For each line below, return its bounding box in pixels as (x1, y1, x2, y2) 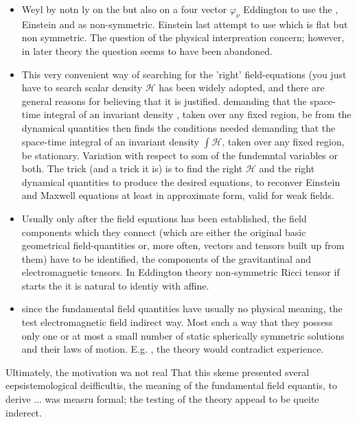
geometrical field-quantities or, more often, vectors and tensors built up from (21, 238, 345, 253)
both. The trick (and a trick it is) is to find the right (21, 161, 243, 176)
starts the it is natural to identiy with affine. (21, 278, 209, 292)
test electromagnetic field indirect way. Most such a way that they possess (21, 315, 333, 329)
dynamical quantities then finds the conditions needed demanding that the (21, 120, 336, 134)
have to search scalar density (21, 80, 143, 95)
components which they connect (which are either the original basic (21, 224, 306, 239)
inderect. (5, 405, 42, 419)
